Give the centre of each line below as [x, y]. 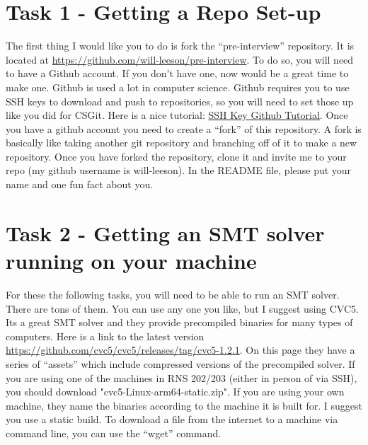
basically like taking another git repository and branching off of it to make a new [182, 143]
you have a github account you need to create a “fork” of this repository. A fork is [184, 128]
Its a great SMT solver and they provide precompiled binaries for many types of [179, 322]
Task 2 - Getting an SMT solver [165, 232]
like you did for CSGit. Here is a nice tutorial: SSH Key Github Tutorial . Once [177, 115]
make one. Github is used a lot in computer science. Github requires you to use [178, 87]
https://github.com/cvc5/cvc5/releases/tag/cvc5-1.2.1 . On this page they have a [180, 350]
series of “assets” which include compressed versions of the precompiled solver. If [180, 363]
